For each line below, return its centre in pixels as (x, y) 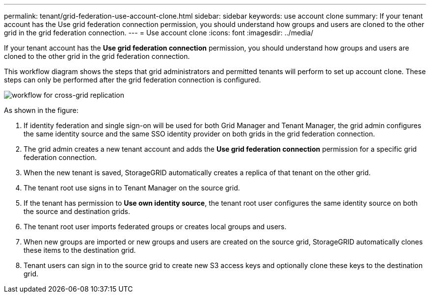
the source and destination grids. (77, 211)
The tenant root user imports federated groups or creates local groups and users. (155, 227)
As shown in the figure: (41, 110)
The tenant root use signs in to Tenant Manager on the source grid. (132, 188)
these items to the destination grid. (80, 250)
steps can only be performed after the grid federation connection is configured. (133, 80)
